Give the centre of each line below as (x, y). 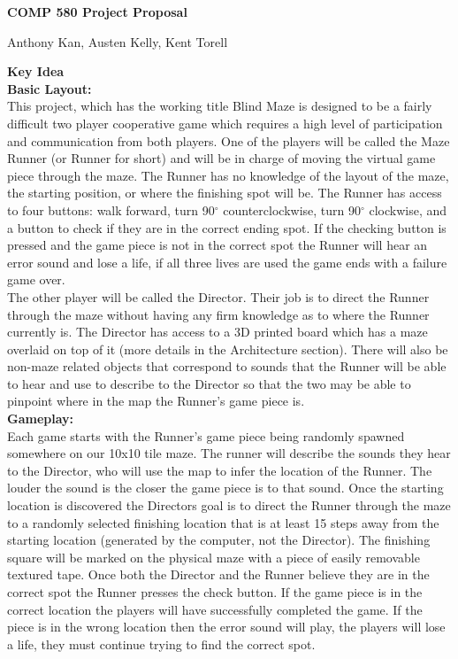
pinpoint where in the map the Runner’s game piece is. (156, 401)
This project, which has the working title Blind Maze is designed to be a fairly (220, 106)
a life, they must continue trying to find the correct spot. (161, 643)
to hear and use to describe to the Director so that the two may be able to (209, 383)
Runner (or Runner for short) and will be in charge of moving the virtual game (221, 158)
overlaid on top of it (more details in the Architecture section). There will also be (228, 349)
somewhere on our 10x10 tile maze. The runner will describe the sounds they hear (229, 453)
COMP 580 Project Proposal (97, 12)
